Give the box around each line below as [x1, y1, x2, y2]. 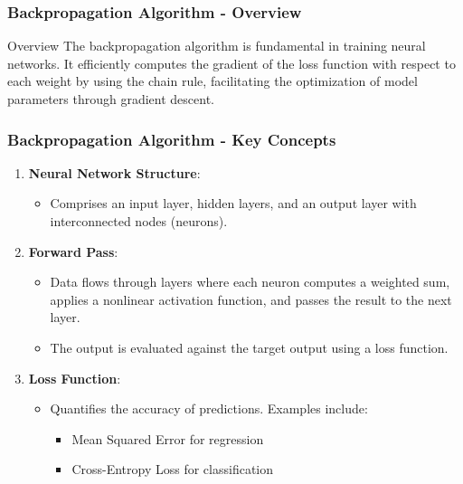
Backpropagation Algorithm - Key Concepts [7, 128, 336, 150]
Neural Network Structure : [28, 163, 201, 182]
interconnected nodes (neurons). [50, 212, 228, 230]
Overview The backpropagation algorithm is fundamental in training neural [7, 36, 426, 55]
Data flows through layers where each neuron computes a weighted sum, [50, 272, 450, 291]
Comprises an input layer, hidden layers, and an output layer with [50, 194, 417, 213]
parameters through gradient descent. [7, 90, 214, 108]
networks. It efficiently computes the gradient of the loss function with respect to [7, 53, 456, 72]
